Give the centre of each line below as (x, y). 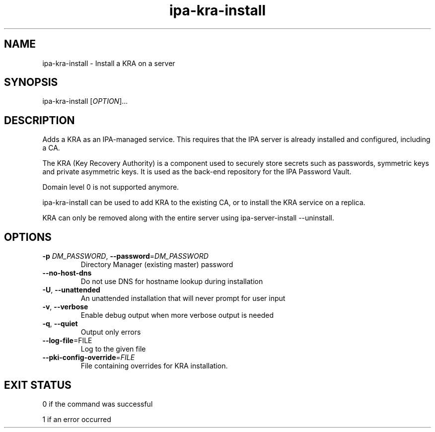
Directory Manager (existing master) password (157, 265)
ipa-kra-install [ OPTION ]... (85, 101)
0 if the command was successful (98, 404)
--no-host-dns (67, 273)
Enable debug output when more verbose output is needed (177, 315)
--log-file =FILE (67, 341)
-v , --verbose (65, 307)
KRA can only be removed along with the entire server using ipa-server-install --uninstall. (188, 218)
